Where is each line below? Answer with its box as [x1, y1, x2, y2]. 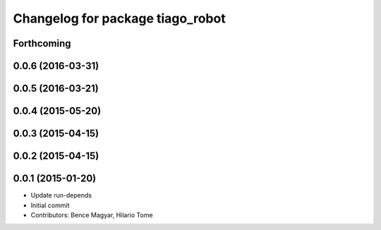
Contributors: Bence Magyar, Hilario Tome [30, 210, 153, 219]
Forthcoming [13, 37, 71, 49]
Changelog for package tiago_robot [13, 11, 226, 26]
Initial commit [30, 201, 70, 210]
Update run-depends [30, 191, 92, 200]
